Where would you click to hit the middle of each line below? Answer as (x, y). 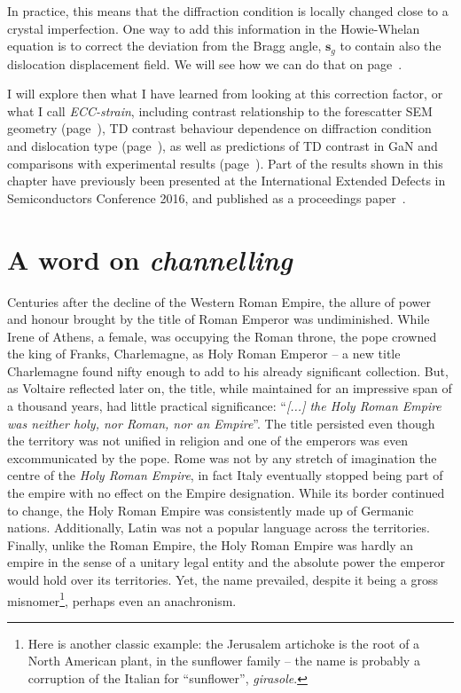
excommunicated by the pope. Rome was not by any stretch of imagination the (222, 457)
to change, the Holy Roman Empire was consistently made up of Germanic (211, 510)
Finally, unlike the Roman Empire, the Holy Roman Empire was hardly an (211, 544)
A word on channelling (150, 259)
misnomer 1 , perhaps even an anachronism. (122, 599)
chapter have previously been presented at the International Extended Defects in (227, 181)
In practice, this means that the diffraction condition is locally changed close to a (228, 11)
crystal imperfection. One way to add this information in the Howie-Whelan (214, 28)
